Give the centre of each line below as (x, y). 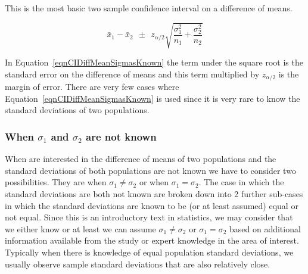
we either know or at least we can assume (80, 228)
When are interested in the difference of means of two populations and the (141, 159)
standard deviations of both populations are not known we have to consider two (150, 170)
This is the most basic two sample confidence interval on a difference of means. (149, 8)
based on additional (265, 228)
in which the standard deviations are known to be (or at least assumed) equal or (152, 205)
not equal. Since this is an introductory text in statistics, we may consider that (149, 217)
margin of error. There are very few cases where (92, 87)
